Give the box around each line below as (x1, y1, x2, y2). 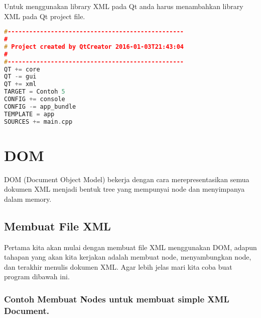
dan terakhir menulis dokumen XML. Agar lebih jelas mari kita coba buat (4, 261, 232, 272)
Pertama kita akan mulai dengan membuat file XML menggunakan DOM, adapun (4, 242, 257, 252)
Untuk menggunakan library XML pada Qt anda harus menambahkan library (4, 1, 243, 11)
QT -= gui (4, 73, 37, 81)
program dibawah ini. (4, 271, 70, 282)
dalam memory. (4, 193, 52, 204)
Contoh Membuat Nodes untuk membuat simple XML (4, 292, 229, 305)
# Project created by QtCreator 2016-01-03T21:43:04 (4, 43, 184, 50)
